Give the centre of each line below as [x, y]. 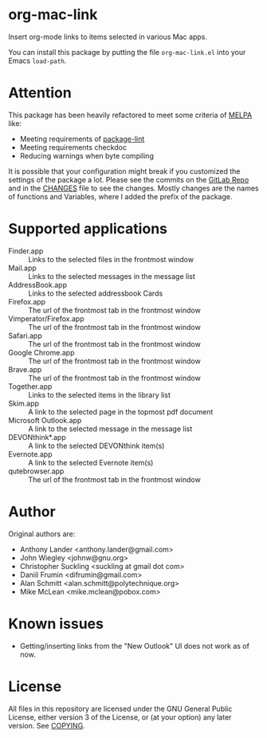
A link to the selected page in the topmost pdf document [121, 411]
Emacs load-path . [37, 61]
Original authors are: [42, 534]
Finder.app [26, 251]
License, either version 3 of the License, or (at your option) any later [120, 717]
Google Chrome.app [41, 352]
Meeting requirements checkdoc [73, 147]
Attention [40, 93]
